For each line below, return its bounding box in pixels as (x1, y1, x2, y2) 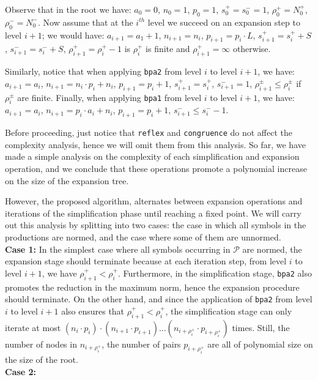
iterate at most (5, 321, 61, 333)
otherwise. (232, 42, 271, 55)
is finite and (146, 42, 190, 55)
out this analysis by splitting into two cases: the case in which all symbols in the (5, 218, 306, 231)
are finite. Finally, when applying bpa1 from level (17, 91, 202, 103)
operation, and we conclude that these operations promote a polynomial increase (5, 162, 307, 175)
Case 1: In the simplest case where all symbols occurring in (5, 242, 231, 255)
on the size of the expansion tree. (5, 174, 129, 187)
